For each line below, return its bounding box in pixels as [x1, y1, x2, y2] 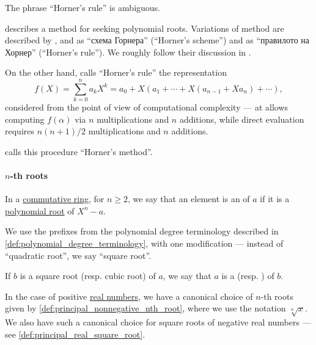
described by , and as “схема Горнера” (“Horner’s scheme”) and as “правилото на [5, 34, 310, 46]
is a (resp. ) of [221, 269, 274, 282]
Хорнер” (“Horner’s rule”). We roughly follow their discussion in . [5, 45, 251, 58]
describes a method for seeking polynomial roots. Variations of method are [5, 21, 284, 34]
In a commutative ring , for [5, 192, 105, 205]
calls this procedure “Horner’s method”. [5, 145, 153, 158]
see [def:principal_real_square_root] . [5, 327, 145, 340]
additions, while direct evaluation [179, 112, 304, 125]
